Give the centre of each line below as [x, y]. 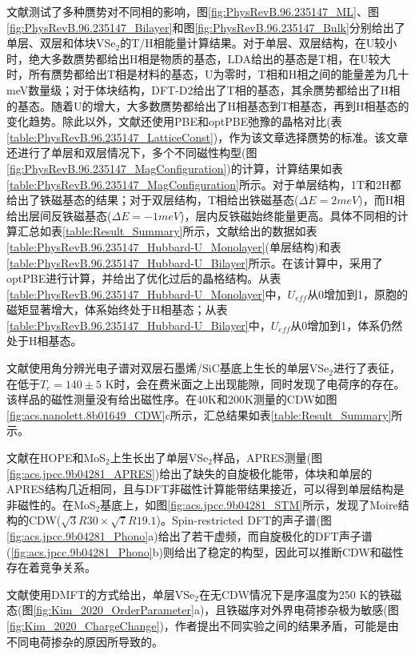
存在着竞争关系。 [51, 567]
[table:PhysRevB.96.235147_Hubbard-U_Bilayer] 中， [139, 325]
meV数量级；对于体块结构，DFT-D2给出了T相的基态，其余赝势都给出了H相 [204, 89]
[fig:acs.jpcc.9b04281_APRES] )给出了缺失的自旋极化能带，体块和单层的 [190, 473]
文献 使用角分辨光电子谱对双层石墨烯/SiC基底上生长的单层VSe [168, 368]
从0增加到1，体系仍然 [347, 325]
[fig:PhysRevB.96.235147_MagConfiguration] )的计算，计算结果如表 [175, 168]
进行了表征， [367, 368]
